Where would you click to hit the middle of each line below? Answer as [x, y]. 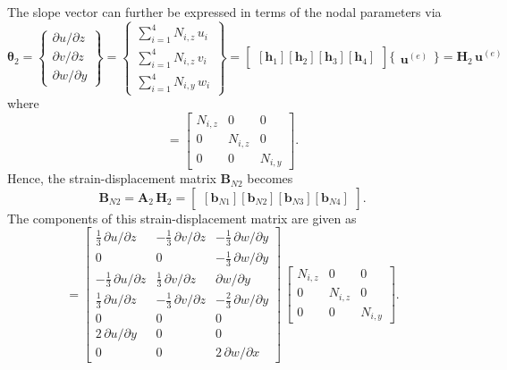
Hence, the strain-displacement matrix [112, 178]
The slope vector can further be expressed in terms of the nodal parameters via [224, 12]
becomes [270, 178]
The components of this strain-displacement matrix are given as [182, 218]
